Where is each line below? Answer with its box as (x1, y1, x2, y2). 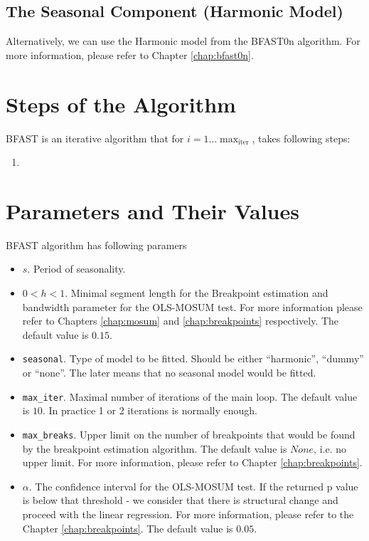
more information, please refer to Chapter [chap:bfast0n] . (6, 47, 254, 62)
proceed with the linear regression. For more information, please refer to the (22, 506, 354, 521)
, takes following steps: (252, 130, 351, 145)
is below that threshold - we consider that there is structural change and (22, 493, 338, 508)
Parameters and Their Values (6, 196, 299, 225)
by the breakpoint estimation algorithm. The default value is (22, 441, 287, 456)
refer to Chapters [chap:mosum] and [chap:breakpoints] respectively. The (22, 313, 339, 328)
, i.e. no (314, 441, 346, 456)
